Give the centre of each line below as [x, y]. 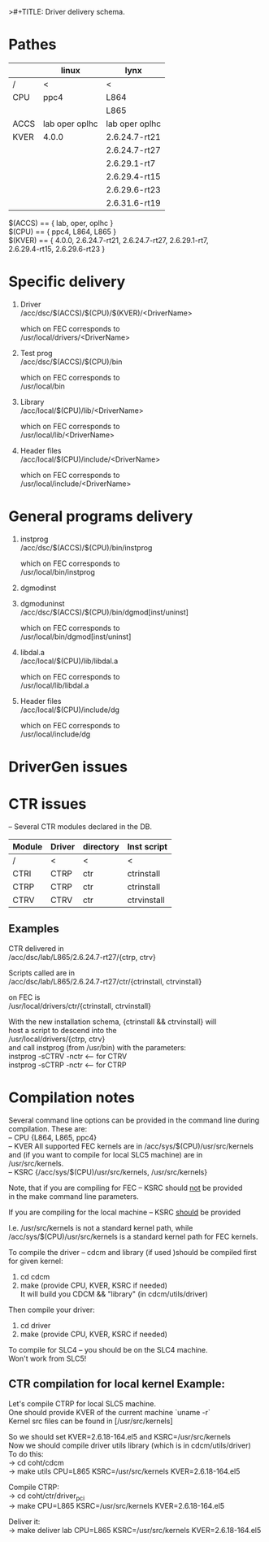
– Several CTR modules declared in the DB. [80, 826]
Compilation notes [72, 1097]
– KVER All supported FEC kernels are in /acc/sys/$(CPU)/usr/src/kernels [131, 1146]
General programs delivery [101, 517]
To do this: [26, 1453]
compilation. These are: [48, 1128]
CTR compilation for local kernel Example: [117, 1384]
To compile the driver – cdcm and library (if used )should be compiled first [133, 1252]
